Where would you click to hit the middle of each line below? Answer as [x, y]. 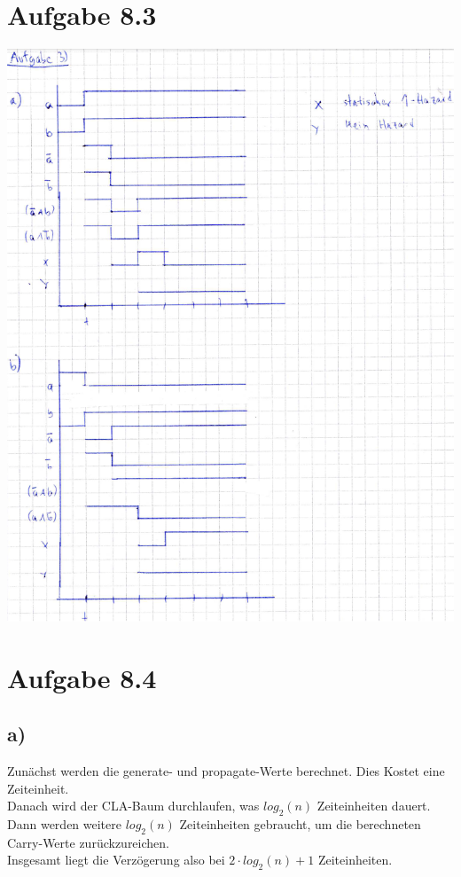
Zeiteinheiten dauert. [374, 806]
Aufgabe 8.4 [82, 677]
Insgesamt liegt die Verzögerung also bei [116, 860]
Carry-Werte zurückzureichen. [88, 842]
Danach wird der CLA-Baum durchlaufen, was [133, 806]
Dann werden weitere [64, 824]
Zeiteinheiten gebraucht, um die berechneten [300, 824]
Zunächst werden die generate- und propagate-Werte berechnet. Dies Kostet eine [226, 771]
